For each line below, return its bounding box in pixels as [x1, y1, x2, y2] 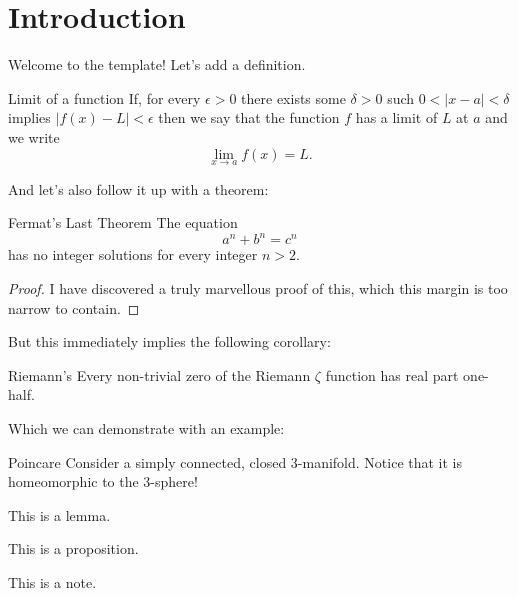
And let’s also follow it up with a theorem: [8, 178, 269, 199]
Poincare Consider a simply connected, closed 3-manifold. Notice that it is [8, 451, 463, 472]
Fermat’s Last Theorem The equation [8, 212, 238, 233]
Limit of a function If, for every [8, 87, 201, 108]
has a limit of [355, 107, 438, 128]
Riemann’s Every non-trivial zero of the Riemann [8, 364, 311, 385]
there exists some [241, 87, 346, 108]
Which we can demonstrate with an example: [8, 417, 285, 438]
